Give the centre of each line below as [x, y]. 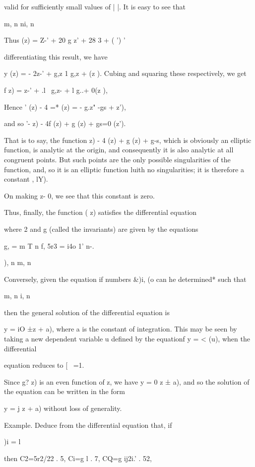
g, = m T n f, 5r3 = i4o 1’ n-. [49, 245]
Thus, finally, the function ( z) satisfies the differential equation [100, 212]
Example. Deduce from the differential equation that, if [88, 425]
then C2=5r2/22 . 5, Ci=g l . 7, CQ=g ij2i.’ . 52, [78, 458]
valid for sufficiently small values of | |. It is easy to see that [95, 6]
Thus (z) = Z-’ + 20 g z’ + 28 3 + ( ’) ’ [65, 40]
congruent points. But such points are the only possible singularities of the [117, 159]
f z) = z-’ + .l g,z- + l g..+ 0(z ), [56, 90]
